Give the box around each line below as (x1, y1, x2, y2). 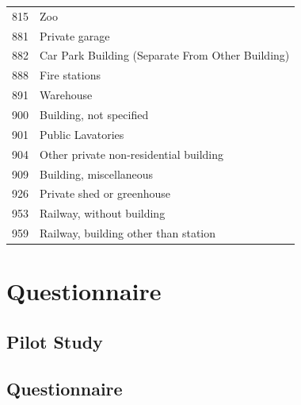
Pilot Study (6, 329, 103, 353)
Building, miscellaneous (40, 165, 154, 182)
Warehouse (40, 87, 93, 103)
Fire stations (40, 67, 101, 83)
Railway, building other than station (40, 225, 216, 241)
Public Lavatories (40, 125, 124, 142)
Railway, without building (40, 205, 166, 222)
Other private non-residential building (40, 145, 224, 162)
